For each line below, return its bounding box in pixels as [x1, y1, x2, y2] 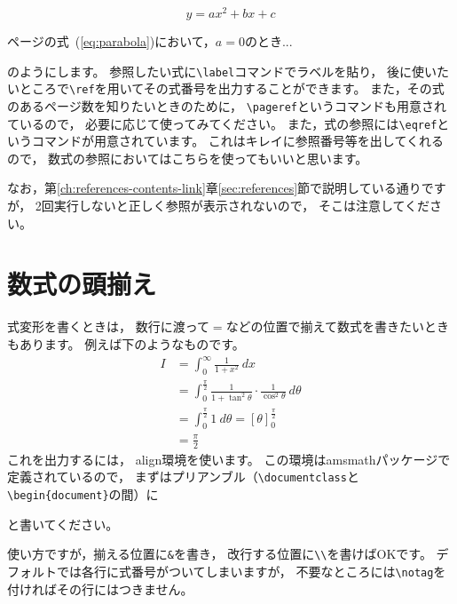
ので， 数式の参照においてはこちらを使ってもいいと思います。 [7, 148, 368, 167]
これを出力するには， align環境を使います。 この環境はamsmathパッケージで [7, 449, 451, 468]
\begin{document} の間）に [7, 484, 159, 503]
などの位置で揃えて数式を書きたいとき [225, 317, 449, 336]
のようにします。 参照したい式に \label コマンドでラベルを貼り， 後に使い [7, 61, 437, 80]
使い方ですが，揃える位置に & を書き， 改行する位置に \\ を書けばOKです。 [7, 544, 432, 563]
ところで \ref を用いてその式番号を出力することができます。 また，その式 [19, 79, 445, 98]
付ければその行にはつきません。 [7, 579, 193, 598]
